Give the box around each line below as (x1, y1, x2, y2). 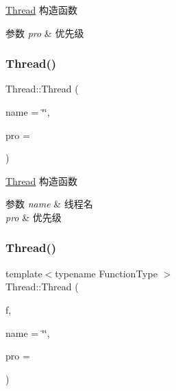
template (5, 266, 42, 280)
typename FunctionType (55, 266, 158, 280)
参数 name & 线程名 (5, 197, 93, 211)
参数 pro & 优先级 (5, 25, 84, 40)
